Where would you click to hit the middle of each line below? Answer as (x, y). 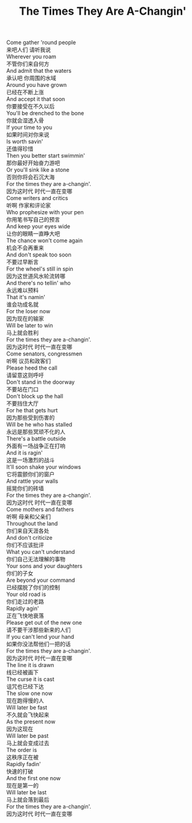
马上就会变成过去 (28, 743)
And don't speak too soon (39, 255)
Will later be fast (27, 707)
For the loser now (28, 311)
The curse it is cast (31, 679)
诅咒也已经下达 (25, 687)
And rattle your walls (32, 481)
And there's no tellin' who (39, 283)
